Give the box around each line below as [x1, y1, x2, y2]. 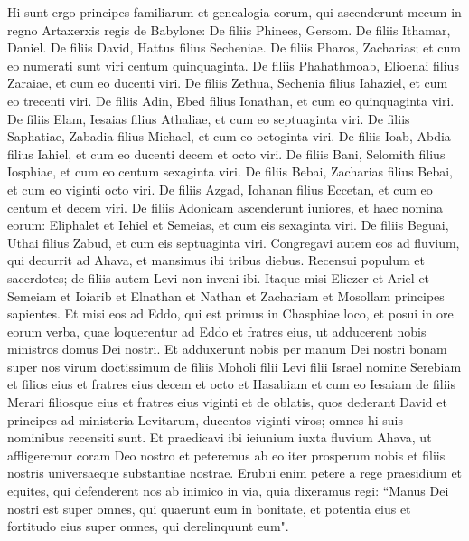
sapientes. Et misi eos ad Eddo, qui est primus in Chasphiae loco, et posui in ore [7, 304, 454, 323]
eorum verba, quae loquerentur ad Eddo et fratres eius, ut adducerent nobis [7, 321, 427, 340]
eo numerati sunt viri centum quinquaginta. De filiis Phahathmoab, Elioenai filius [7, 55, 459, 74]
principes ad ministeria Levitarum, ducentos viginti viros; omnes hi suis [7, 410, 404, 429]
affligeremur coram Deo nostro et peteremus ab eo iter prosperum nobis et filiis [7, 445, 446, 464]
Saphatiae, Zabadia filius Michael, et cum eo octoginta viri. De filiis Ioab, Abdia [7, 127, 451, 146]
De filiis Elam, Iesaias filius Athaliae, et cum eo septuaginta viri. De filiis [7, 109, 410, 128]
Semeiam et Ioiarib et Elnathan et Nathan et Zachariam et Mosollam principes [7, 286, 445, 305]
